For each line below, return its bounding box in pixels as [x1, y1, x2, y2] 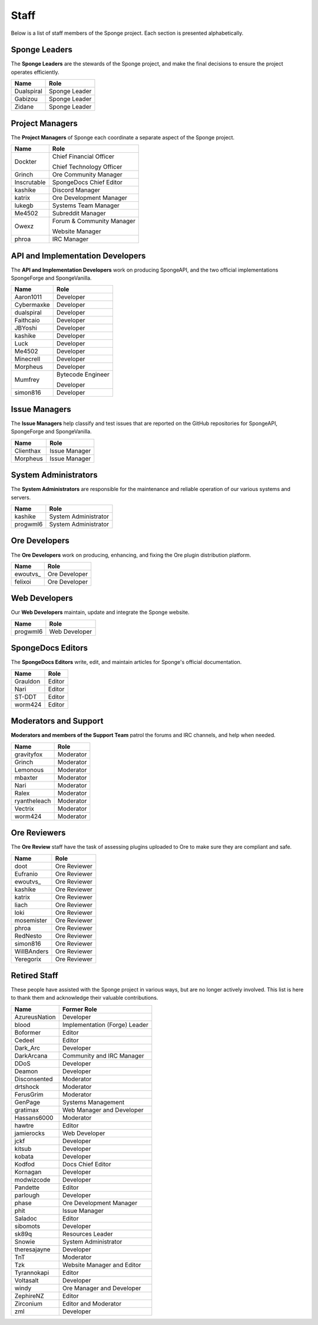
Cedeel [14, 1036, 35, 1044]
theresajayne [14, 1245, 51, 1254]
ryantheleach [14, 797, 51, 805]
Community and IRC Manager [62, 1051, 144, 1059]
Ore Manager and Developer [62, 1284, 141, 1292]
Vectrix [14, 804, 35, 813]
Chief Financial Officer [52, 152, 115, 161]
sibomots [14, 1222, 41, 1230]
